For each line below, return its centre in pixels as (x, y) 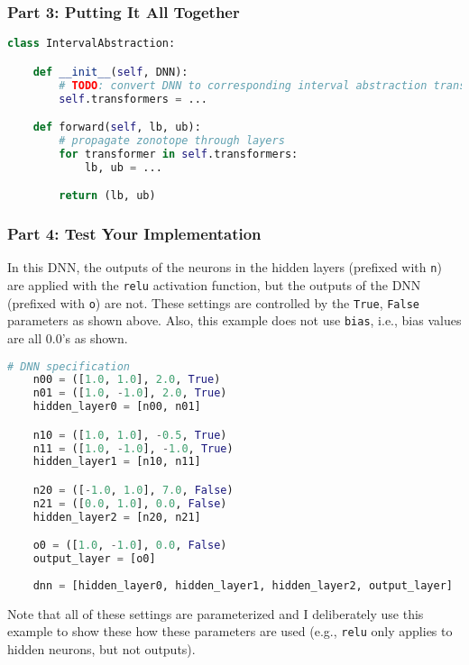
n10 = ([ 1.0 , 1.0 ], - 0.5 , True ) (130, 435)
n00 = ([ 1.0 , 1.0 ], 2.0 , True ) (127, 380)
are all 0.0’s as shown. (68, 337)
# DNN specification (69, 366)
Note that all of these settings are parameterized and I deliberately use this (216, 613)
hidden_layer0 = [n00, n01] (117, 407)
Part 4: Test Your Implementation (134, 233)
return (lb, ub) (107, 196)
